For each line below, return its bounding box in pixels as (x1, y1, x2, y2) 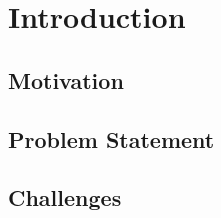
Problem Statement (8, 123, 215, 154)
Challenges (8, 182, 122, 213)
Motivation (8, 64, 124, 95)
